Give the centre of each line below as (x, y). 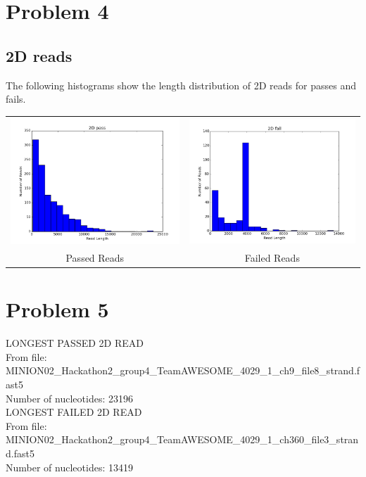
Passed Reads (95, 258)
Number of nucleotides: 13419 (69, 467)
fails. (16, 99)
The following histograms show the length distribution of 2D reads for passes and (181, 85)
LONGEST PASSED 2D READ (75, 343)
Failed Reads (272, 258)
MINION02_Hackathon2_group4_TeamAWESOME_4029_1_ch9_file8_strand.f (183, 370)
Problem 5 (57, 309)
